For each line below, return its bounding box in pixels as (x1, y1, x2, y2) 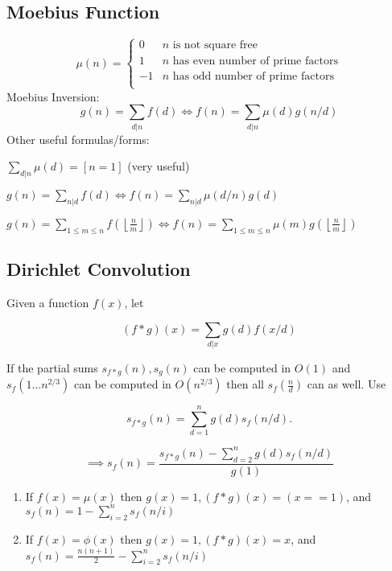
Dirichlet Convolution (6, 257, 191, 281)
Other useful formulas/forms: (6, 130, 150, 147)
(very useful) (127, 158, 190, 175)
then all (226, 376, 264, 392)
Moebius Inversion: (6, 88, 100, 105)
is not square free (172, 39, 258, 51)
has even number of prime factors (172, 55, 338, 67)
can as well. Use (307, 376, 386, 392)
